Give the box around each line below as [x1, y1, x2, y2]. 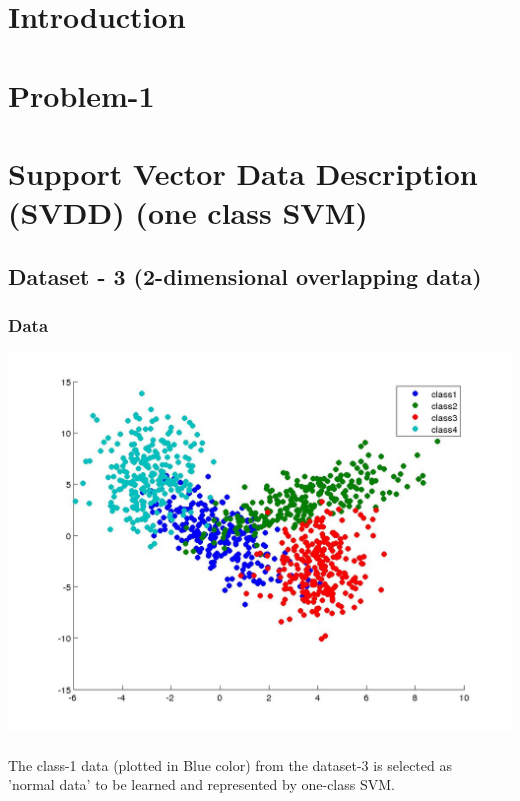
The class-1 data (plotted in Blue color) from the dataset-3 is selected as [8, 754, 452, 775]
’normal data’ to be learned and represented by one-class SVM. [8, 774, 395, 795]
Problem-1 [8, 74, 155, 115]
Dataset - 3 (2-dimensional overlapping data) [8, 260, 482, 291]
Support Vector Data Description [8, 152, 478, 193]
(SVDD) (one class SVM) [8, 192, 368, 233]
